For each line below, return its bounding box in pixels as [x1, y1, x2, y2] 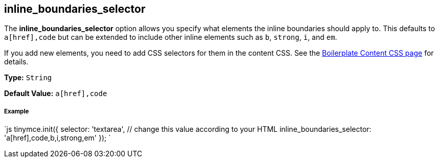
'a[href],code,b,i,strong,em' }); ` [4, 133, 111, 143]
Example [4, 107, 29, 115]
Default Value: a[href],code [4, 89, 107, 98]
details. [4, 57, 29, 66]
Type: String [4, 73, 52, 82]
